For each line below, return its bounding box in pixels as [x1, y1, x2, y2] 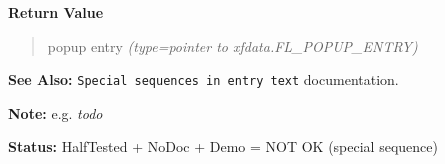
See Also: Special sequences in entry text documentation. [8, 69, 399, 90]
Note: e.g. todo [8, 102, 103, 123]
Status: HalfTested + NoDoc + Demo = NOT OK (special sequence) [8, 136, 438, 157]
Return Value [8, 2, 104, 22]
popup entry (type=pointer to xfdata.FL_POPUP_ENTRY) [47, 35, 418, 56]
